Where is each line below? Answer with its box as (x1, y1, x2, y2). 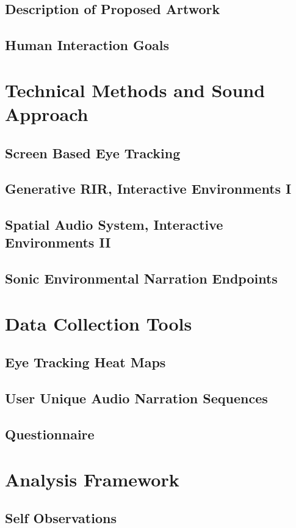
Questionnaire (5, 424, 95, 443)
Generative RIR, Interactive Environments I (5, 179, 292, 198)
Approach (5, 101, 88, 126)
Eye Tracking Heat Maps (5, 353, 166, 372)
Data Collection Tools (5, 310, 192, 335)
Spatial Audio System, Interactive (5, 215, 223, 234)
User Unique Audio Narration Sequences (5, 389, 268, 408)
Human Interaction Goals (5, 35, 170, 54)
